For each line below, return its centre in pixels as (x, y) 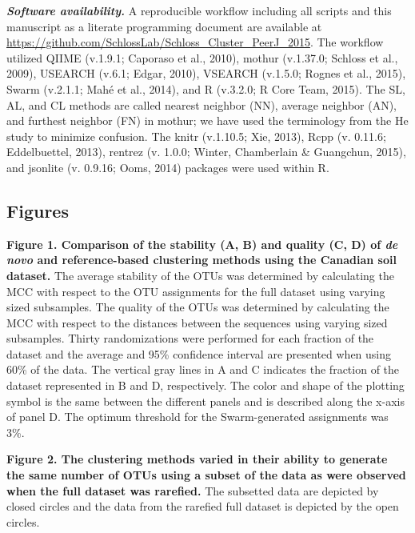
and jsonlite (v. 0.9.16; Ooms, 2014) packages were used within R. (168, 167)
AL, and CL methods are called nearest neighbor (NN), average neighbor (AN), (202, 104)
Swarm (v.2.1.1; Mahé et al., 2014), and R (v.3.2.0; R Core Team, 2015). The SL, (206, 88)
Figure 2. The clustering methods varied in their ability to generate (197, 459)
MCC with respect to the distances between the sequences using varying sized (197, 322)
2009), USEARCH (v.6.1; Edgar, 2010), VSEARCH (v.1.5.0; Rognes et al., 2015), (206, 73)
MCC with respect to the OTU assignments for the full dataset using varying (196, 291)
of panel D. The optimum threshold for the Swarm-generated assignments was (198, 417)
